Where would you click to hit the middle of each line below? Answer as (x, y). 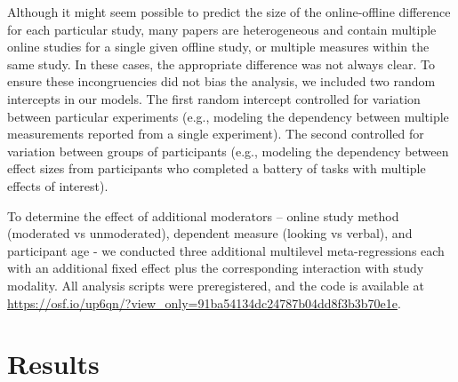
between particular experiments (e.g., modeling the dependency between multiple (228, 116)
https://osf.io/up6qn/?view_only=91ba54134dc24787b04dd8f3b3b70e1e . (204, 302)
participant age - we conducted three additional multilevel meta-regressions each (226, 250)
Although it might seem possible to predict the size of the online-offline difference (229, 12)
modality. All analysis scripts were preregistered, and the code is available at (216, 285)
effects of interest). (58, 185)
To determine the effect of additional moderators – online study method (203, 215)
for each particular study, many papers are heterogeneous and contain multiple (222, 29)
